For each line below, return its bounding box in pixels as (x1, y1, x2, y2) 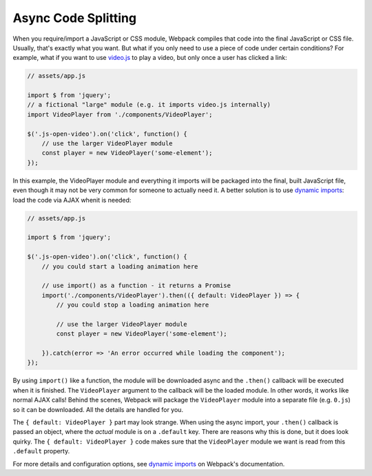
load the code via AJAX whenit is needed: (12, 196, 132, 204)
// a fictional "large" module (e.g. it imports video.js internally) (27, 101, 271, 109)
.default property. (12, 447, 70, 455)
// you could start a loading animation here (41, 262, 198, 270)
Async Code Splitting (12, 10, 137, 25)
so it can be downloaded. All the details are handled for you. (12, 405, 184, 413)
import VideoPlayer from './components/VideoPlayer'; (27, 110, 213, 118)
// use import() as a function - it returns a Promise (41, 282, 231, 289)
